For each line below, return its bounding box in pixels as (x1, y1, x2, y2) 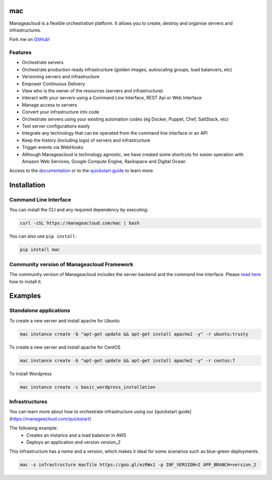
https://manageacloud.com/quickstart (11, 415, 90, 421)
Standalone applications (9, 307, 71, 314)
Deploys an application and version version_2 (26, 439, 121, 445)
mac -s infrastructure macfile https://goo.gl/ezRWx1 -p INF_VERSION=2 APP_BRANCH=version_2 (20, 462, 256, 468)
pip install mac (20, 247, 60, 252)
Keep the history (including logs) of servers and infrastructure (22, 137, 151, 143)
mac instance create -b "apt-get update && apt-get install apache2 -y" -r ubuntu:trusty (20, 331, 249, 337)
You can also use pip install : (9, 233, 77, 239)
